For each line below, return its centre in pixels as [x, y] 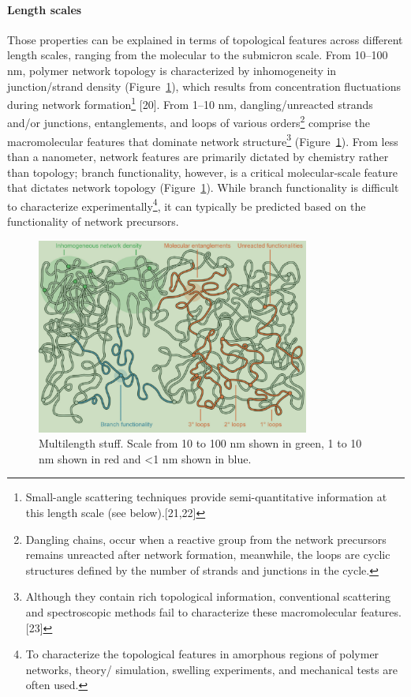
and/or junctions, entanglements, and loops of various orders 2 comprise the [189, 122]
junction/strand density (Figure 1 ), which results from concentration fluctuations [204, 86]
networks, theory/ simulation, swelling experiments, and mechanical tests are [211, 669]
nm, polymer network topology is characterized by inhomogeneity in [172, 70]
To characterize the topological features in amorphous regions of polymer [202, 654]
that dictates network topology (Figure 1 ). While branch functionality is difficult [203, 187]
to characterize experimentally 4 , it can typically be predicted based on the [187, 204]
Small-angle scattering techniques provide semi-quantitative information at [206, 497]
